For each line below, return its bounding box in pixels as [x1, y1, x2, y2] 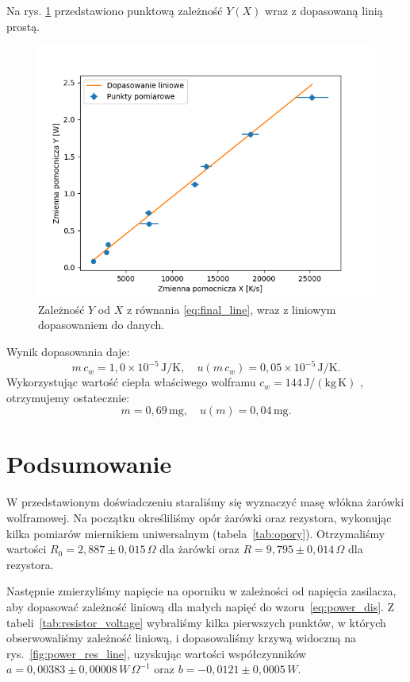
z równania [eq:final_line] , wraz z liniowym [126, 300, 336, 317]
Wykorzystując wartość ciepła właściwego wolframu [6, 374, 256, 390]
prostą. [6, 17, 40, 34]
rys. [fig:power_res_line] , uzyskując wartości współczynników [6, 645, 307, 661]
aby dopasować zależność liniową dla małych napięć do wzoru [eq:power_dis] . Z [6, 598, 395, 614]
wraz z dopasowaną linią [265, 2, 383, 18]
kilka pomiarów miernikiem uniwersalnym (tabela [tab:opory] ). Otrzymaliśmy [6, 525, 385, 541]
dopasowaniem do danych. [38, 316, 165, 333]
